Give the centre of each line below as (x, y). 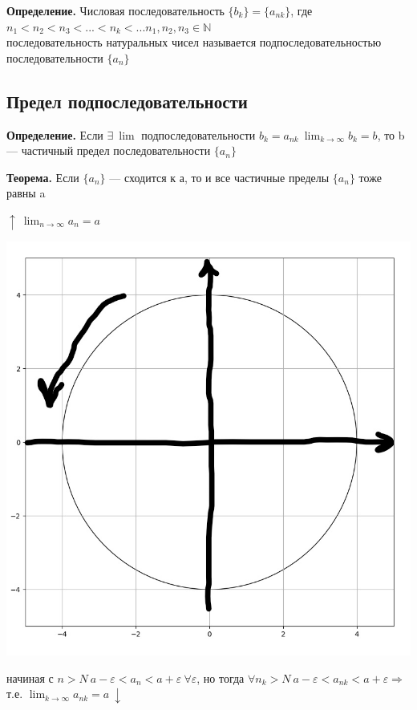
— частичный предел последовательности (109, 150)
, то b (391, 134)
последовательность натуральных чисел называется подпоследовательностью (194, 42)
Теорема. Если (43, 177)
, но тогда (221, 678)
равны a (26, 193)
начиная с (30, 678)
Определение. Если (55, 134)
